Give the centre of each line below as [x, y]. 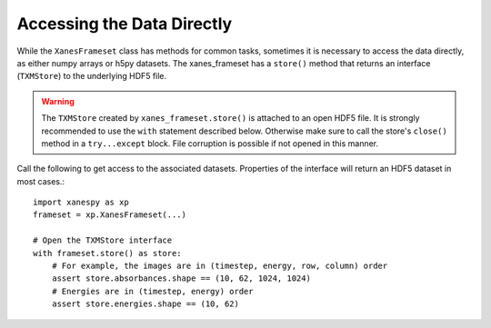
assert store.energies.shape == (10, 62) [145, 304]
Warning [58, 101]
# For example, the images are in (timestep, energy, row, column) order [220, 266]
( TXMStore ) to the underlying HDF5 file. [92, 76]
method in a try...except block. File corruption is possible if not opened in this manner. [210, 143]
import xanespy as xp [81, 203]
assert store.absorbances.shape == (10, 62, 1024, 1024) [181, 278]
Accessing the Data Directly [125, 24]
